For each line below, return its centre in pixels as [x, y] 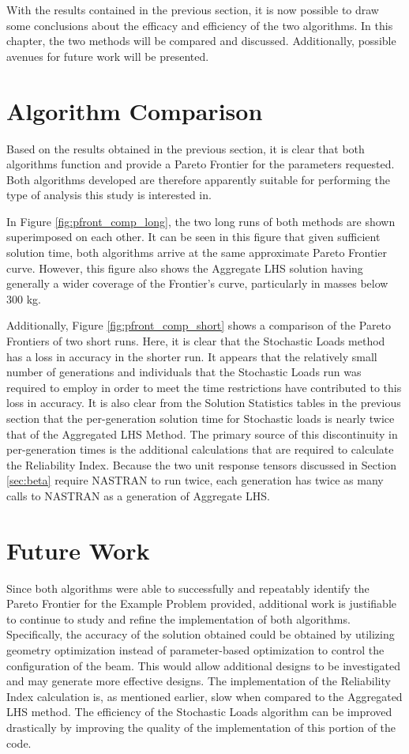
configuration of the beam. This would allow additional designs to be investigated [203, 665]
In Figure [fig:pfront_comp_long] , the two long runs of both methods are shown [201, 221]
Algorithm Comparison [135, 110]
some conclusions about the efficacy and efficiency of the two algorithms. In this [200, 25]
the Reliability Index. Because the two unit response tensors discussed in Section [202, 464]
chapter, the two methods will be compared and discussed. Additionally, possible [201, 41]
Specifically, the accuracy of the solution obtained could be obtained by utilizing [201, 634]
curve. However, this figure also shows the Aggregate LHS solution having [185, 268]
